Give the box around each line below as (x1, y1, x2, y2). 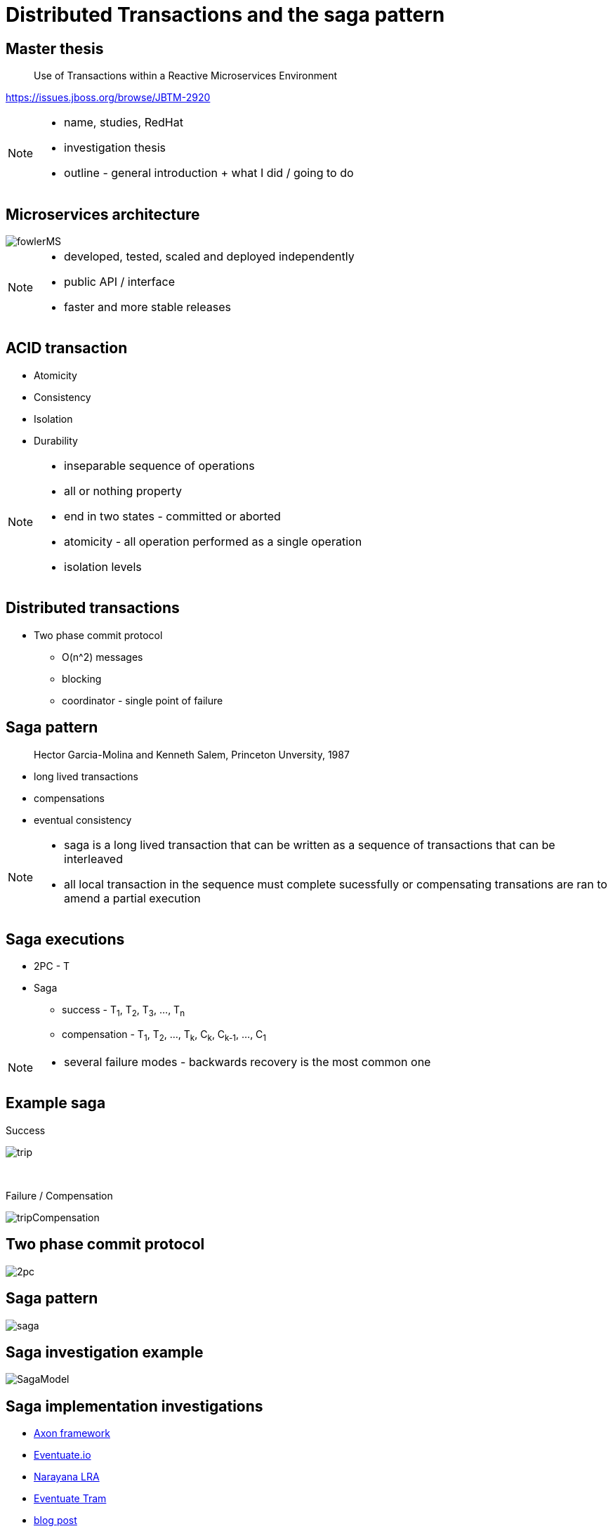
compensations (34, 791, 105, 804)
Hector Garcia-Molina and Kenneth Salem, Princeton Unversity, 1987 (34, 748, 350, 761)
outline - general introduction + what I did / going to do (64, 166, 354, 180)
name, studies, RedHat (64, 115, 183, 130)
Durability (34, 434, 78, 447)
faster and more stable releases (64, 300, 231, 315)
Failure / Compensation (6, 1189, 113, 1202)
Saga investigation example (6, 1343, 204, 1361)
